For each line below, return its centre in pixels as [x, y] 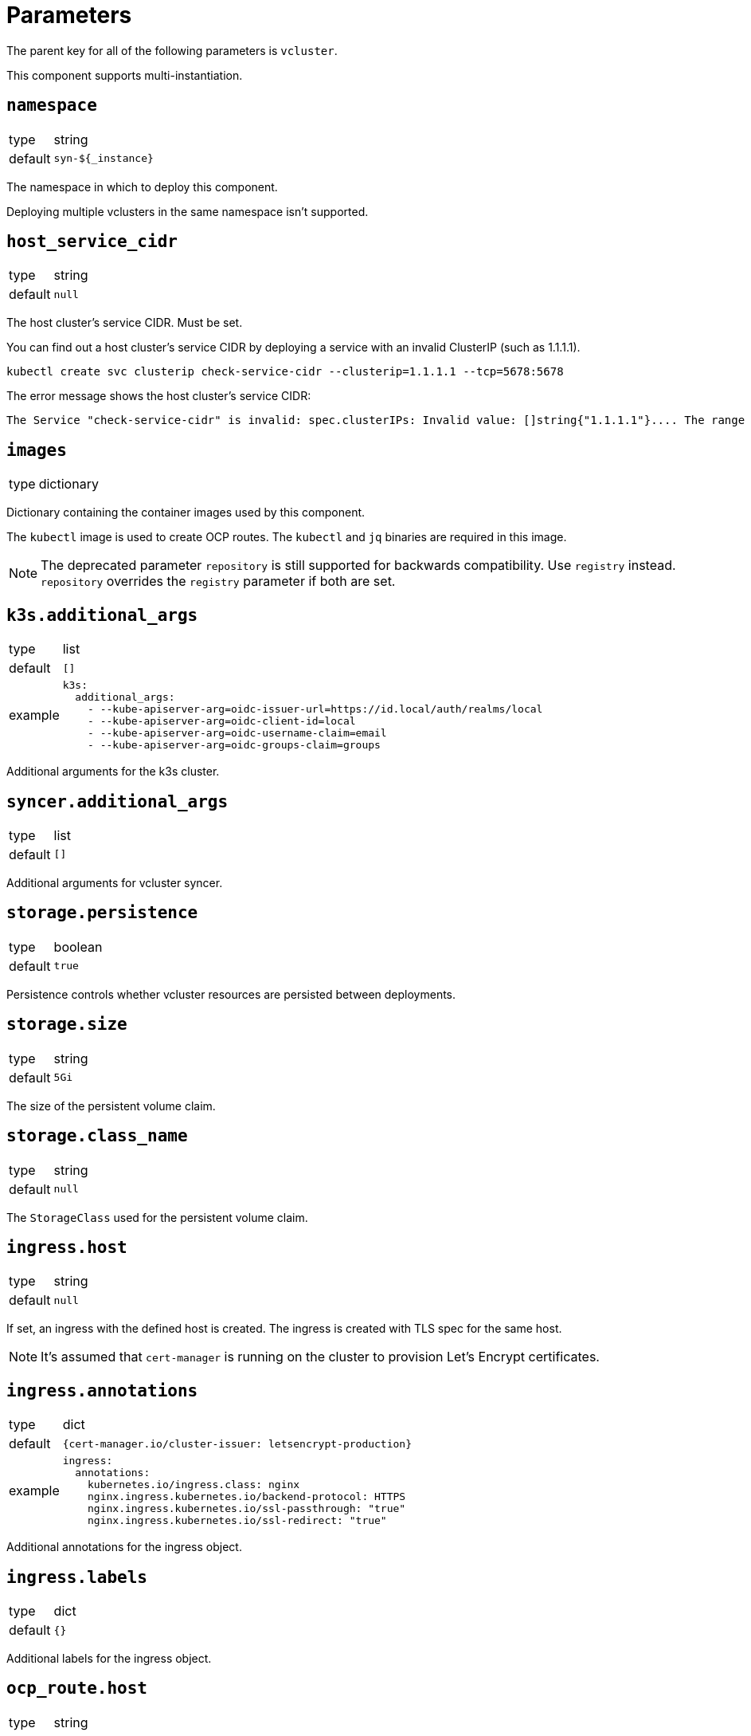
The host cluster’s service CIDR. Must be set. [125, 323]
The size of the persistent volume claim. [111, 1106]
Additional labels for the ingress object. [109, 1659]
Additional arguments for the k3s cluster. [113, 772]
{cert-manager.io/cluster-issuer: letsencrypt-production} [237, 1443]
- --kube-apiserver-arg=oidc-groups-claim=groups [234, 745]
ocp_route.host [77, 1689]
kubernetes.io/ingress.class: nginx [194, 1485]
